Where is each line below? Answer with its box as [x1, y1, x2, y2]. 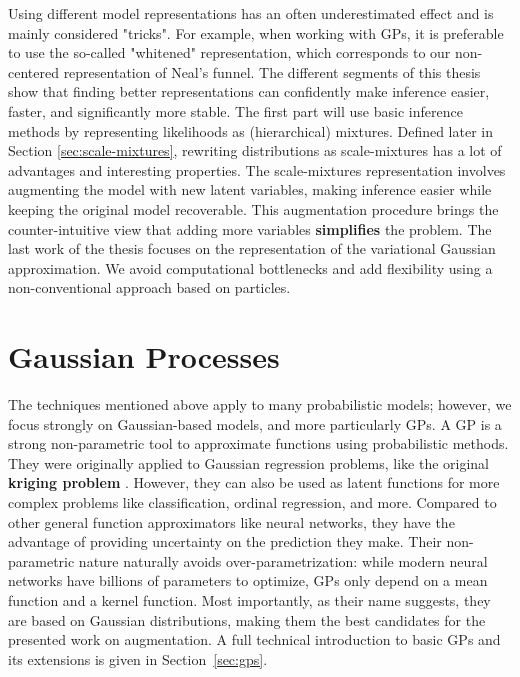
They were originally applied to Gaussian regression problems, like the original [8, 452, 490, 473]
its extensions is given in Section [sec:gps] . [8, 648, 268, 669]
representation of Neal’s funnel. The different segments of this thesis [63, 61, 481, 82]
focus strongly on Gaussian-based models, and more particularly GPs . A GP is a [8, 413, 502, 434]
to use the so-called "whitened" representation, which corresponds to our [8, 42, 451, 63]
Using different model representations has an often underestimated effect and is [8, 3, 494, 23]
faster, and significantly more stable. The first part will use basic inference [8, 100, 463, 121]
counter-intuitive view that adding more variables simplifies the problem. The [8, 218, 492, 239]
